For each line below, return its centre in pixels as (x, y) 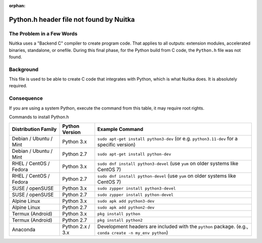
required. (18, 86)
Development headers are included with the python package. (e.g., (173, 227)
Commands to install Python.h (39, 117)
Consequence (26, 98)
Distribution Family (34, 130)
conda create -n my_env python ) (133, 233)
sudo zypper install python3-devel (137, 188)
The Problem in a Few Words (43, 33)
